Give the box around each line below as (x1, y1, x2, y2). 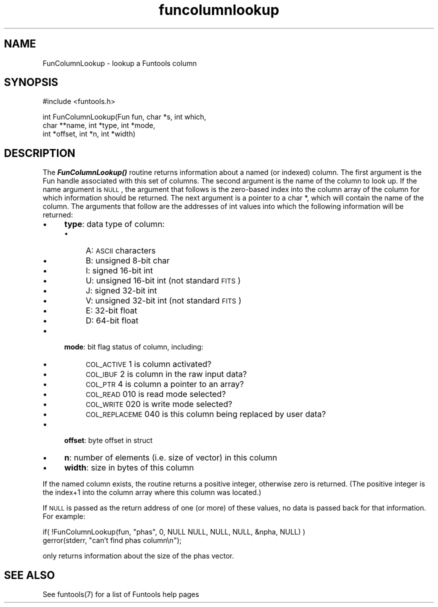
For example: (42, 512, 85, 521)
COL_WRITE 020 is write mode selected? (85, 399, 232, 409)
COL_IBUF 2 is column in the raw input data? (85, 369, 247, 379)
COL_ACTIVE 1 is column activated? (85, 359, 211, 369)
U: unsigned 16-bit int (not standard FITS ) (85, 275, 241, 286)
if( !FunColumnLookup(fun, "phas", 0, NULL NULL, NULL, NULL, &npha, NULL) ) (42, 527, 305, 536)
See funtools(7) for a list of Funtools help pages (42, 590, 199, 599)
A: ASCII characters (85, 245, 156, 256)
